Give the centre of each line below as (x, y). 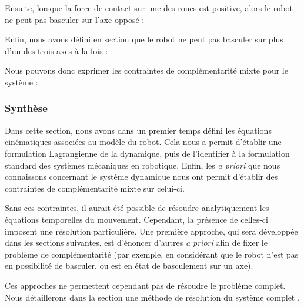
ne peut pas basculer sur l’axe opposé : (75, 19)
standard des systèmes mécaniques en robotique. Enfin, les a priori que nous (143, 165)
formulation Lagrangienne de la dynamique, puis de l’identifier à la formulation (147, 153)
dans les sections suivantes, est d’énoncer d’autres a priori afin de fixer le (136, 242)
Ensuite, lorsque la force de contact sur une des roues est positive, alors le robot (149, 8)
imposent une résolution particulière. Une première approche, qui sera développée (151, 231)
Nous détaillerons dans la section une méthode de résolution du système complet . (152, 297)
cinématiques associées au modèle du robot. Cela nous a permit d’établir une (143, 142)
